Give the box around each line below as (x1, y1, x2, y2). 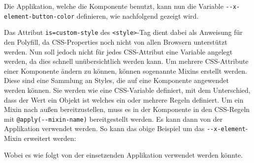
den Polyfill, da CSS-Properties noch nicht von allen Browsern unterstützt (4, 36, 227, 47)
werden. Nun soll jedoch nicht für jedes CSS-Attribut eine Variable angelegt (4, 46, 233, 56)
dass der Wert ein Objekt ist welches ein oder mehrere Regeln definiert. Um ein (4, 94, 244, 105)
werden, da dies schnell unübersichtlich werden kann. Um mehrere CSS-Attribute (4, 56, 249, 66)
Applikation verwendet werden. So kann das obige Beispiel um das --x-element (4, 123, 246, 134)
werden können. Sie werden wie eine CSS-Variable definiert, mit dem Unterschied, (4, 84, 251, 95)
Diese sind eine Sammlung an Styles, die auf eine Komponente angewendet (4, 75, 229, 85)
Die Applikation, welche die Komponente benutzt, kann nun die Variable (4, 1, 223, 11)
